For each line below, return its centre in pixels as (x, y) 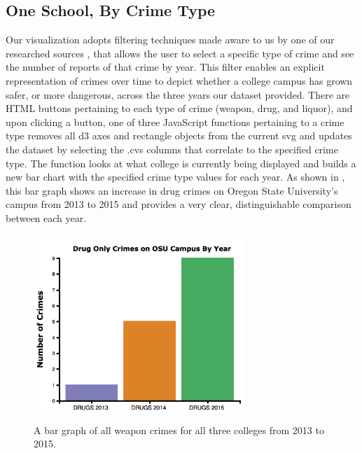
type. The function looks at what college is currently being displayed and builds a (181, 163)
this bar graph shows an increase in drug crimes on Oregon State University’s (172, 190)
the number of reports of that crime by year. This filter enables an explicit (165, 67)
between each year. (46, 217)
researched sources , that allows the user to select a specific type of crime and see (180, 53)
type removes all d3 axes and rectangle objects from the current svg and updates (179, 135)
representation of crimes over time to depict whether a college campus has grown (179, 80)
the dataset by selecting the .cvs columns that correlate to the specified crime (172, 149)
